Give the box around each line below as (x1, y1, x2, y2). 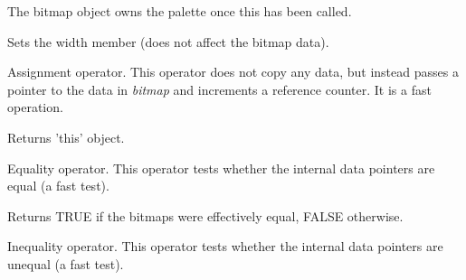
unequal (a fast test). (7, 254, 124, 273)
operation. (7, 98, 63, 117)
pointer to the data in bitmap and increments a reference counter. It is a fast (7, 79, 432, 98)
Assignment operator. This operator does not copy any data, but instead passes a (7, 62, 459, 81)
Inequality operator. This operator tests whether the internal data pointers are (7, 237, 443, 256)
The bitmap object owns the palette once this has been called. (7, 2, 352, 20)
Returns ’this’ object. (7, 127, 125, 146)
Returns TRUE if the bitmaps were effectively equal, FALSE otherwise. (7, 206, 404, 225)
